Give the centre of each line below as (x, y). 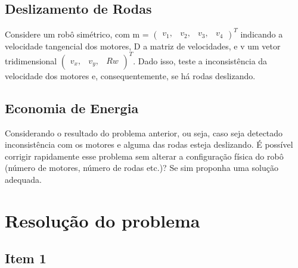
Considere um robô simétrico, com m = (77, 34)
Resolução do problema (103, 220)
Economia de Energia (72, 107)
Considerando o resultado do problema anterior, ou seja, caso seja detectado (144, 133)
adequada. (23, 179)
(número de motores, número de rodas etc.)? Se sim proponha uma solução (142, 168)
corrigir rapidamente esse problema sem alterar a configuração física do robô (144, 156)
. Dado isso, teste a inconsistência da (200, 60)
